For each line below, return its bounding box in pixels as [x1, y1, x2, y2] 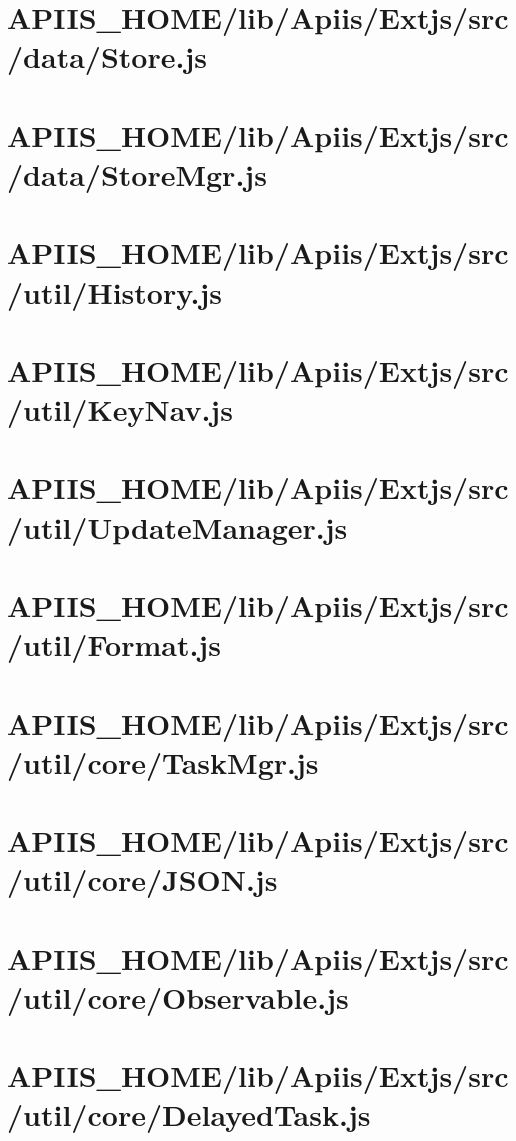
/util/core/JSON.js [7, 859, 278, 900]
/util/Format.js [7, 624, 221, 665]
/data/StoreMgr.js [7, 153, 267, 194]
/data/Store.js [7, 36, 207, 77]
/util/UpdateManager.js [7, 506, 348, 547]
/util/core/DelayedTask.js [7, 1094, 371, 1135]
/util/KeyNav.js [7, 389, 233, 430]
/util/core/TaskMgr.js [7, 741, 319, 782]
